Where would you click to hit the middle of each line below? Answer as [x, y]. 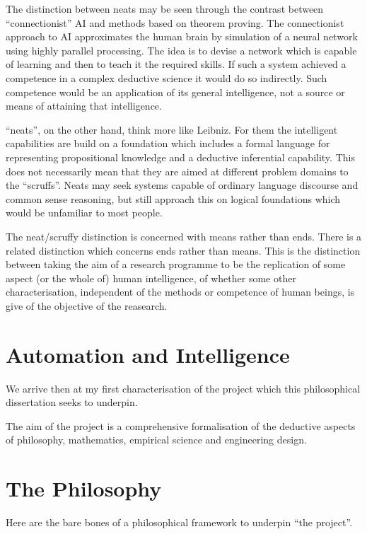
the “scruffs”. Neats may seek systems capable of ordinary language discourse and [182, 185]
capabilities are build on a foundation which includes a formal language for [168, 143]
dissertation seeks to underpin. [72, 402]
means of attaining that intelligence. [84, 106]
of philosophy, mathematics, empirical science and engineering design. [156, 440]
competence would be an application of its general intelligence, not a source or [175, 92]
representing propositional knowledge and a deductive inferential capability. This [180, 157]
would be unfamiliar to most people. [84, 213]
